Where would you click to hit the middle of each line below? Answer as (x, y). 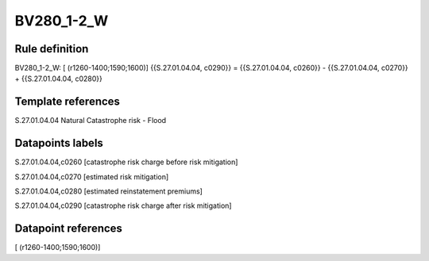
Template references (68, 102)
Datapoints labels (59, 143)
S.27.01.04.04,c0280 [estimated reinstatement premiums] (108, 191)
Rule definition (52, 49)
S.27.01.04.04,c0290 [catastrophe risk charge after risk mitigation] (123, 205)
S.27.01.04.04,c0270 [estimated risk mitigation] (92, 177)
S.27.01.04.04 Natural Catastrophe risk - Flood (91, 121)
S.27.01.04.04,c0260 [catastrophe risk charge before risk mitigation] (126, 162)
